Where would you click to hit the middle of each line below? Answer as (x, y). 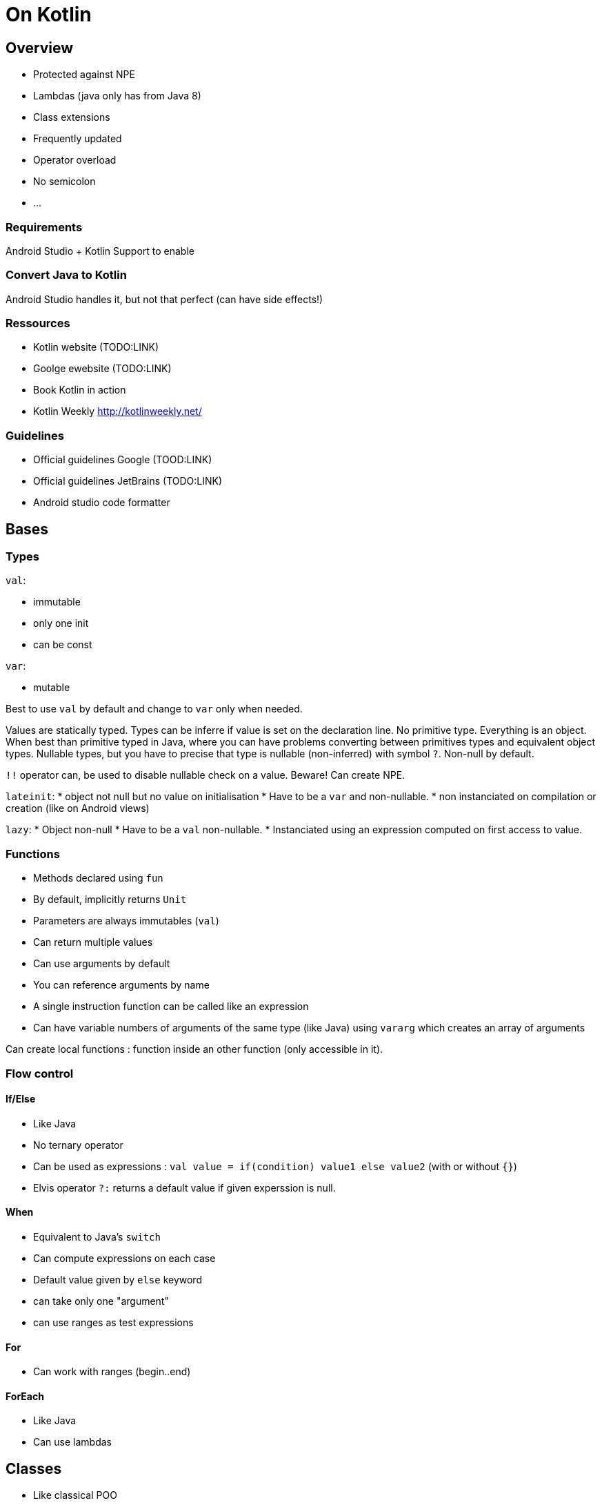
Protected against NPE (84, 75)
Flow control (40, 1073)
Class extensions (72, 117)
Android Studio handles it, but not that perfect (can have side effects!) (164, 299)
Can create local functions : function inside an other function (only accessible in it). (194, 1049)
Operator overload (75, 160)
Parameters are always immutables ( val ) (126, 921)
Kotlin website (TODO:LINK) (96, 347)
